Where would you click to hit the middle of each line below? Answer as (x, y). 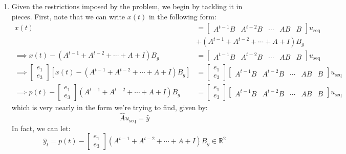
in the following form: (182, 16)
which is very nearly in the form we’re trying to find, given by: (110, 107)
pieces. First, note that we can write (68, 16)
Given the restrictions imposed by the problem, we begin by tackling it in (127, 6)
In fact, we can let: (41, 128)
